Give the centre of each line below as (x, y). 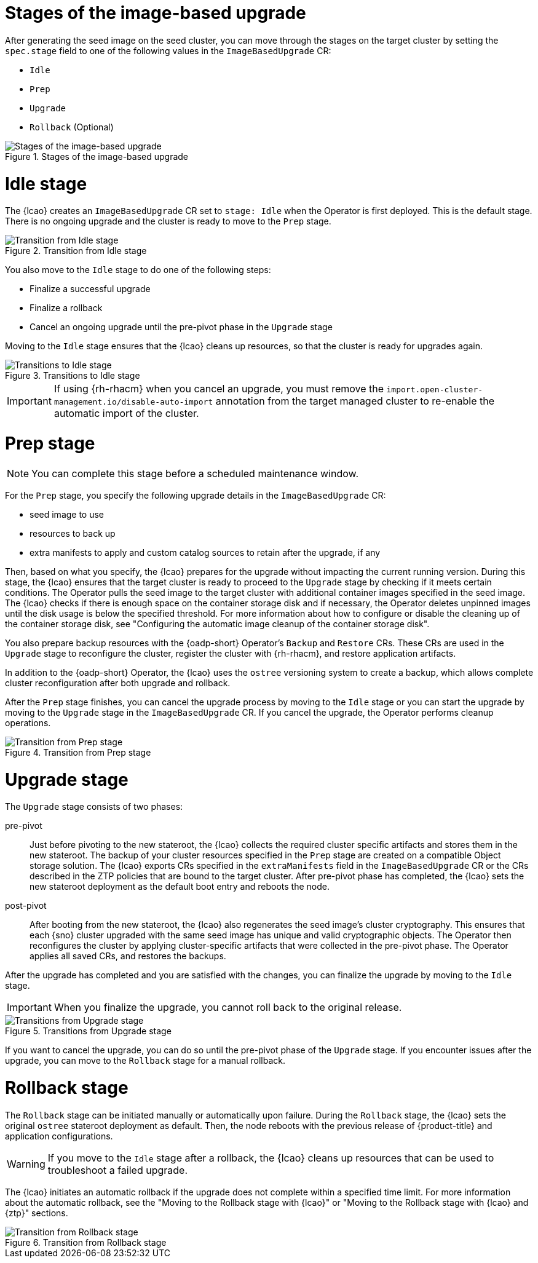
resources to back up (73, 533)
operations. (28, 723)
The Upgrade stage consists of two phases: (94, 807)
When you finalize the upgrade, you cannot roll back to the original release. (228, 1008)
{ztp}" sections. (37, 1213)
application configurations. (59, 1136)
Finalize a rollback (66, 308)
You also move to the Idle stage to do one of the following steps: (138, 270)
